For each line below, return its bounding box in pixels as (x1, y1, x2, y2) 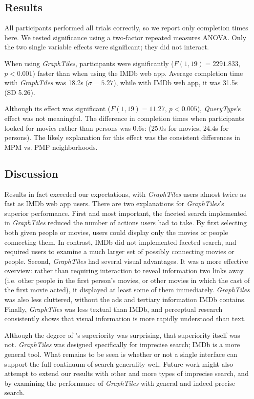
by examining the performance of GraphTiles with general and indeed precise (4, 377, 235, 388)
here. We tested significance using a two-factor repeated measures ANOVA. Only (4, 32, 247, 42)
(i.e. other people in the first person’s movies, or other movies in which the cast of (4, 275, 250, 285)
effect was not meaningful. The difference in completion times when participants (4, 113, 244, 123)
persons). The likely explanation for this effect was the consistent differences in (4, 132, 240, 142)
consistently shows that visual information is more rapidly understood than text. (4, 313, 246, 324)
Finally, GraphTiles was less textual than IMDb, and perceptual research (4, 304, 223, 314)
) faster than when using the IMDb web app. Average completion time (32, 68, 243, 78)
